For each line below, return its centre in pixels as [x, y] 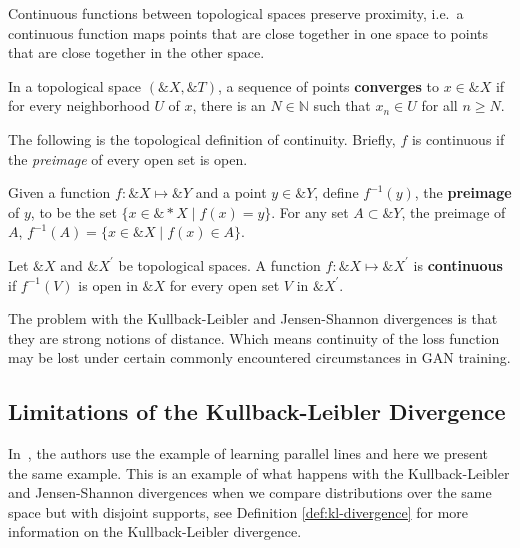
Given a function [59, 192]
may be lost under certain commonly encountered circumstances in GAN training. [259, 357]
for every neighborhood [79, 105]
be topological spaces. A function [219, 264]
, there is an [229, 105]
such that [342, 105]
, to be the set [73, 211]
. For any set [310, 211]
